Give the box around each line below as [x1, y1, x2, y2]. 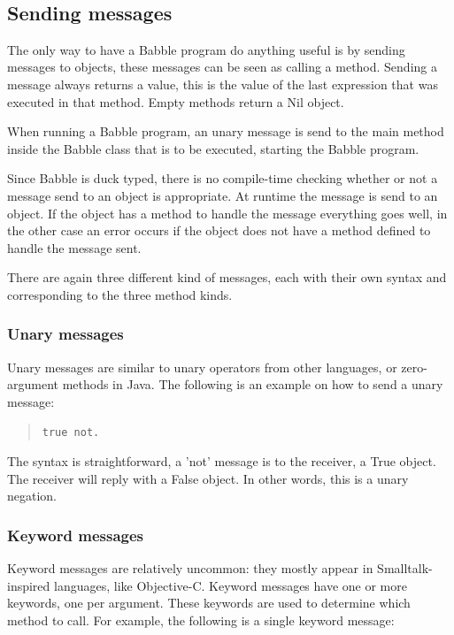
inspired [7, 576, 50, 594]
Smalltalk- [377, 559, 433, 578]
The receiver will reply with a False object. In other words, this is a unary [7, 469, 409, 487]
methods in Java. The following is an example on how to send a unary [62, 375, 443, 394]
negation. [7, 486, 58, 505]
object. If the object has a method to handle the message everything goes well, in [7, 203, 448, 222]
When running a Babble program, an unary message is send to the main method [7, 122, 444, 141]
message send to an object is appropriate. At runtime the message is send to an [7, 186, 438, 204]
